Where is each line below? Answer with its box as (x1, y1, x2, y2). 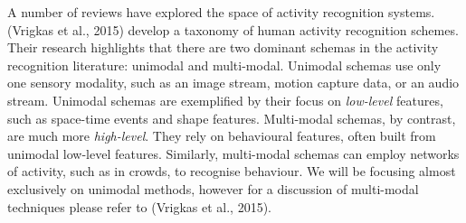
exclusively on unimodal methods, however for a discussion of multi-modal (7, 179, 419, 198)
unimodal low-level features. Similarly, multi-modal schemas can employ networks (7, 144, 460, 163)
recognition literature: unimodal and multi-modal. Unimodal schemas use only (7, 55, 442, 74)
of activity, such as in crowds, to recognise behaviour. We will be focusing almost (7, 162, 456, 181)
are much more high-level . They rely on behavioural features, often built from (7, 126, 436, 145)
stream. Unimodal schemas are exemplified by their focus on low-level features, (7, 90, 443, 109)
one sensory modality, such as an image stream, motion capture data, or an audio (7, 73, 460, 92)
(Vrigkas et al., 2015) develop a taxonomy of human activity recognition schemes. (7, 20, 459, 39)
